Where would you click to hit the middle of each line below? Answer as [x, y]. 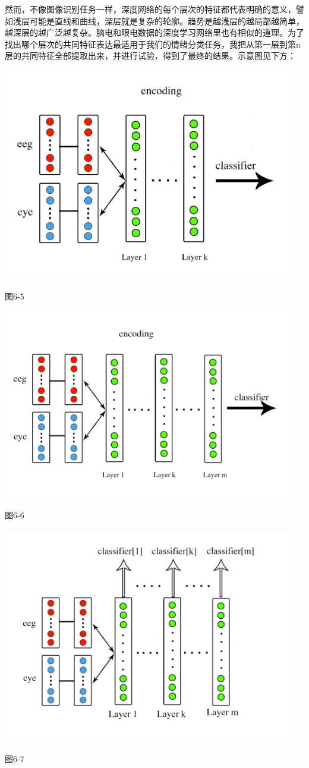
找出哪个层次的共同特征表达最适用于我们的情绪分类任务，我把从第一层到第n [153, 44]
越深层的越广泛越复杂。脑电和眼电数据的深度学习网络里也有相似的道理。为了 [154, 32]
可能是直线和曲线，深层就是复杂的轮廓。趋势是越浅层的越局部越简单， [167, 21]
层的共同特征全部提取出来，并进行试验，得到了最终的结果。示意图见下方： [150, 56]
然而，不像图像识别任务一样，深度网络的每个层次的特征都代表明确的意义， [150, 9]
